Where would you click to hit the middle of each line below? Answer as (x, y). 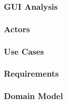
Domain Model (33, 96)
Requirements (31, 73)
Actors (17, 29)
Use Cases (24, 51)
